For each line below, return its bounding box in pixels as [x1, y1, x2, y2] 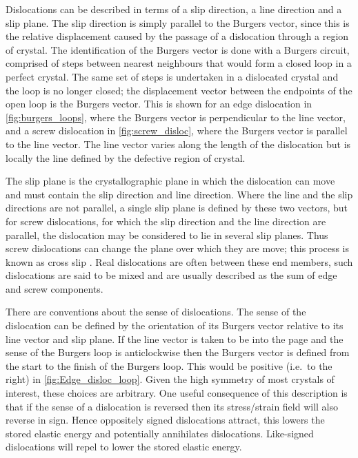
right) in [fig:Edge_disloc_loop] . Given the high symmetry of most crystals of [6, 372, 335, 386]
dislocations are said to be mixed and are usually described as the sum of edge [6, 268, 337, 282]
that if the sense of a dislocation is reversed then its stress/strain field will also [6, 399, 339, 413]
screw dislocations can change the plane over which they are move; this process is [6, 241, 350, 256]
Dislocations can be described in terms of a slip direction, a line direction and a [6, 2, 342, 16]
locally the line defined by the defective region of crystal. [6, 150, 246, 165]
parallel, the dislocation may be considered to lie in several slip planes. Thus [6, 227, 328, 242]
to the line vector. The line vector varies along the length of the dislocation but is [6, 136, 351, 151]
